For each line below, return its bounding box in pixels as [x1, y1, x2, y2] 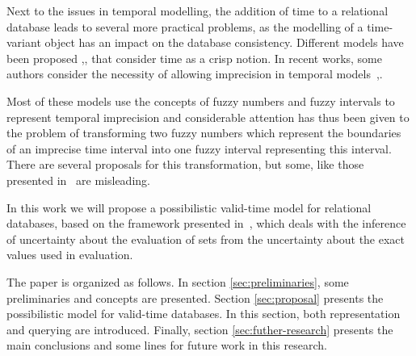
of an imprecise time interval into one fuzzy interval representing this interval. [6, 140, 392, 157]
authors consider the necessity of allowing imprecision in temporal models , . [6, 65, 383, 82]
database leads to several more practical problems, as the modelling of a [6, 18, 363, 35]
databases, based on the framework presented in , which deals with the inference [6, 215, 406, 232]
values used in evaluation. [6, 246, 133, 263]
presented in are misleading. [6, 171, 150, 188]
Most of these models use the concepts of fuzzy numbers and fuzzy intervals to [6, 92, 395, 109]
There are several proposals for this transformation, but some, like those [6, 156, 364, 173]
